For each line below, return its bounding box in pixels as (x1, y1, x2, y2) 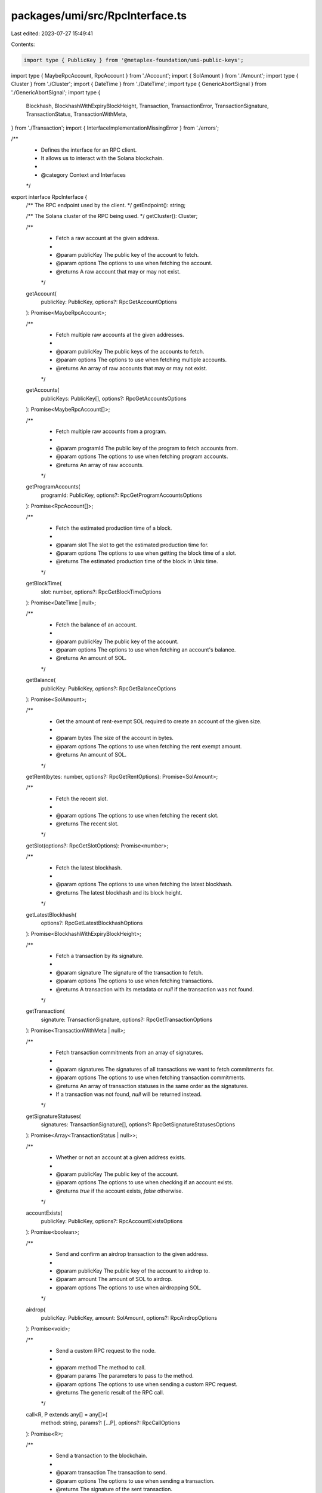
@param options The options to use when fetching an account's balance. (55, 646, 236, 653)
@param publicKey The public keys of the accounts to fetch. (55, 348, 205, 355)
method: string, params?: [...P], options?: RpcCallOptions (41, 1419, 181, 1427)
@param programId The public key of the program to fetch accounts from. (55, 444, 239, 451)
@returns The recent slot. (55, 820, 119, 827)
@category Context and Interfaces (41, 171, 126, 179)
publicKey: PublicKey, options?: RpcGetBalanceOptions (41, 684, 177, 692)
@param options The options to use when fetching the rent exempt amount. (55, 742, 242, 749)
